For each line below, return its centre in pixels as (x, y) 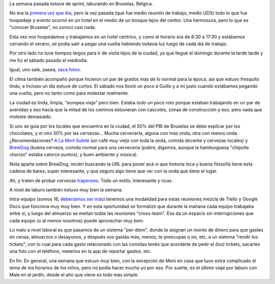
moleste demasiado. (31, 117)
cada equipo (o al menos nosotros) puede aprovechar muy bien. (77, 220)
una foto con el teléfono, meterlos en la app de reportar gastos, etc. (80, 251)
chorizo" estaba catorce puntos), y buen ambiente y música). (74, 155)
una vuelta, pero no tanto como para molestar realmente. (69, 93)
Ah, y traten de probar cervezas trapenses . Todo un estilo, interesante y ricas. (91, 180)
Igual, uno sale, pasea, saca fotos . (45, 70)
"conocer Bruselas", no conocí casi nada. (53, 27)
